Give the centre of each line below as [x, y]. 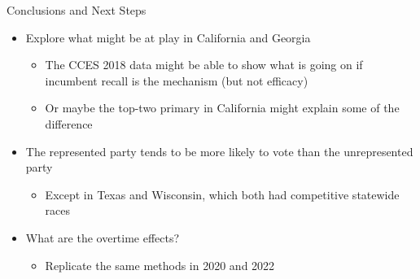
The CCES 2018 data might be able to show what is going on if [204, 65]
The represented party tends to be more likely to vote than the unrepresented [219, 151]
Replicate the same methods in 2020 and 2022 [160, 265]
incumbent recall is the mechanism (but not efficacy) [177, 80]
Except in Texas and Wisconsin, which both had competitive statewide [222, 194]
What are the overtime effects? [103, 237]
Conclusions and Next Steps [77, 10]
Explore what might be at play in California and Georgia [168, 37]
